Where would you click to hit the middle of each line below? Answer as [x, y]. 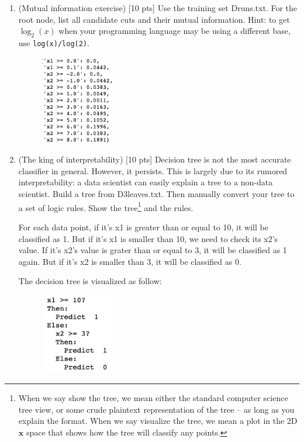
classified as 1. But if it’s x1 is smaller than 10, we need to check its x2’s [148, 238]
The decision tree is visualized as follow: [90, 281]
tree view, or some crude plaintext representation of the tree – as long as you [156, 409]
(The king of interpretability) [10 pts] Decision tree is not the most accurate [155, 159]
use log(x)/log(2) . [54, 42]
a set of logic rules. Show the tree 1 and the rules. [106, 206]
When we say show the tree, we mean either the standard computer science [153, 398]
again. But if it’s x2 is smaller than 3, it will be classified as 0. [130, 261]
